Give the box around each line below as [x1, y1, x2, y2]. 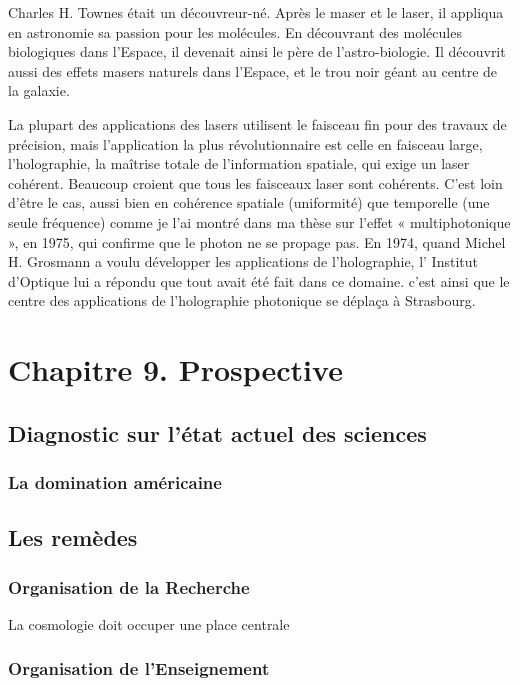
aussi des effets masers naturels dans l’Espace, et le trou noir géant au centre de [8, 60, 498, 81]
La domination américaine [8, 469, 222, 494]
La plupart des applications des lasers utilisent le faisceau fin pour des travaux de [8, 113, 507, 134]
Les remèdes [8, 522, 138, 553]
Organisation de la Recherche [8, 574, 250, 599]
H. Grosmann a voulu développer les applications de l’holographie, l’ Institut [8, 251, 478, 272]
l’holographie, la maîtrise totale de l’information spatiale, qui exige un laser [8, 153, 470, 174]
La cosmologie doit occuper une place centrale [8, 613, 290, 634]
